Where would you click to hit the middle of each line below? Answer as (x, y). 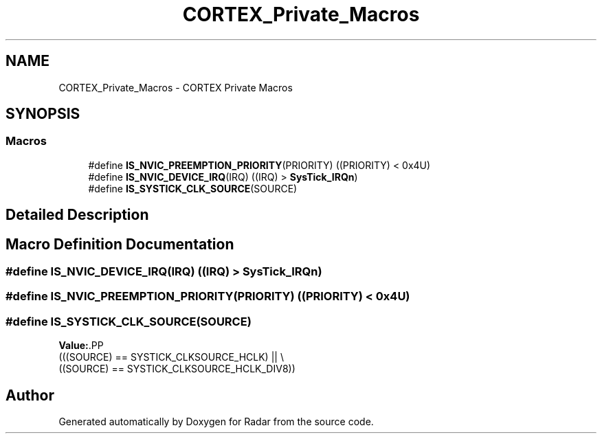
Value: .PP (81, 346)
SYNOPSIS (43, 114)
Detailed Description (77, 215)
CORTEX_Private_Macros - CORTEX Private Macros (176, 87)
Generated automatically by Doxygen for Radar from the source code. (216, 422)
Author (30, 395)
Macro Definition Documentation (120, 244)
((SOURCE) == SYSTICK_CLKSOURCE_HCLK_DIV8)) (177, 369)
